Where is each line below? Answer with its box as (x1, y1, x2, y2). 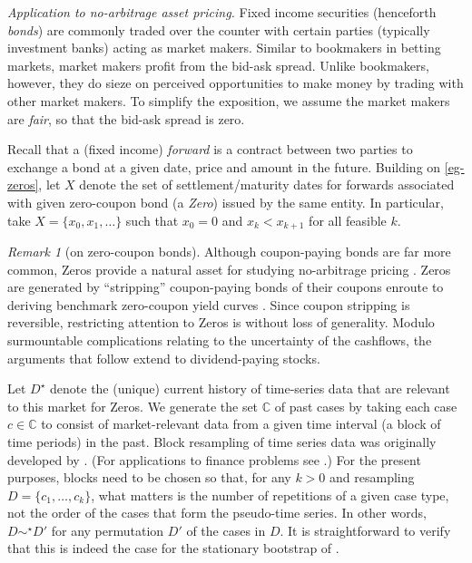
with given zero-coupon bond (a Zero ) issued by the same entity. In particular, (7, 192, 444, 211)
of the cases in (186, 520, 266, 539)
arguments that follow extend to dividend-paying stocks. (7, 348, 320, 367)
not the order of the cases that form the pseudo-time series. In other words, (7, 503, 427, 522)
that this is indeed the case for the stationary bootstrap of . (7, 539, 339, 558)
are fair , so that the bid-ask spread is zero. (7, 109, 245, 128)
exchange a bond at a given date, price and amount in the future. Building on (7, 157, 441, 176)
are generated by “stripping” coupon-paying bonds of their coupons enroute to (7, 277, 444, 296)
